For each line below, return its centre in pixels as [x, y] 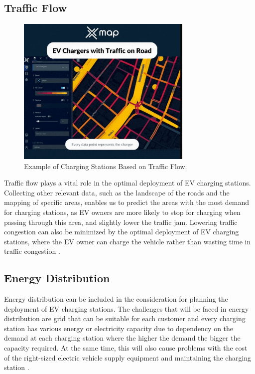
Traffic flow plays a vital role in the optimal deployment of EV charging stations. [127, 183]
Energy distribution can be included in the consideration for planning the [116, 299]
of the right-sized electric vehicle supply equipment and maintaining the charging [128, 357]
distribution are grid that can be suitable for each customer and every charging [125, 318]
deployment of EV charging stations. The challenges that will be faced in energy [127, 308]
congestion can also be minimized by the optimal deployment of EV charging [122, 232]
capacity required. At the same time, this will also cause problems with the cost [126, 348]
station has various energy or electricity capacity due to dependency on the [119, 328]
